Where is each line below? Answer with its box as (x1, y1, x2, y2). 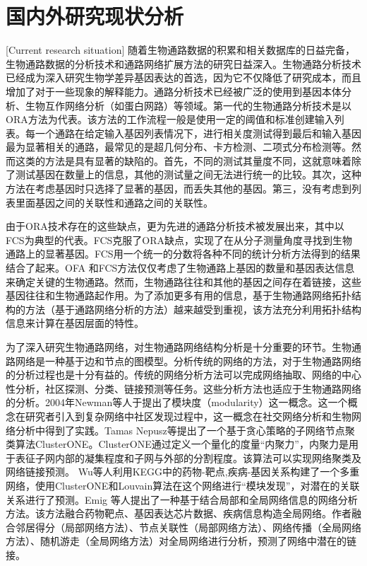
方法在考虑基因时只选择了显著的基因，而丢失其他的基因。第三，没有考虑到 (6, 181, 351, 196)
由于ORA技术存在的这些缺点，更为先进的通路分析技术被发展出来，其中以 (6, 219, 344, 233)
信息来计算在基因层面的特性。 (6, 316, 144, 330)
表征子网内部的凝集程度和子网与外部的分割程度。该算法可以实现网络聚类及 (15, 450, 361, 465)
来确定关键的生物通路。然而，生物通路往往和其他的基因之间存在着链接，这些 (6, 274, 361, 289)
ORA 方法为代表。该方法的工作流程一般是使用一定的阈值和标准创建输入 (6, 112, 335, 127)
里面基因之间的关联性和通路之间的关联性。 (15, 195, 213, 209)
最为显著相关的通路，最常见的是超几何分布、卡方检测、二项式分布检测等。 (6, 139, 351, 154)
